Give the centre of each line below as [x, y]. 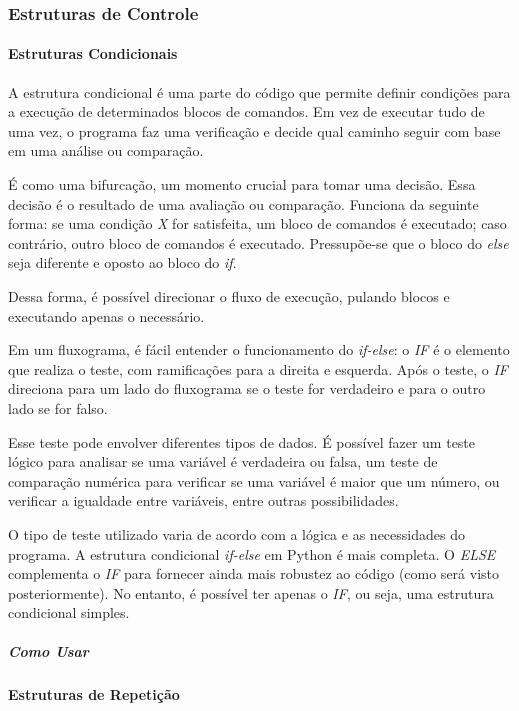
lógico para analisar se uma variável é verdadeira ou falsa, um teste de [223, 461]
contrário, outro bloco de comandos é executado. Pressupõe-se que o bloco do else [258, 242]
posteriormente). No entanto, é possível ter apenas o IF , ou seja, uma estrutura [251, 592]
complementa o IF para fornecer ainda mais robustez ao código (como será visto [253, 573]
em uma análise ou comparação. [106, 150]
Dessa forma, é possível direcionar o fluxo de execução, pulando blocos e [229, 295]
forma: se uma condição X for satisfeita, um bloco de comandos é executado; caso [257, 223]
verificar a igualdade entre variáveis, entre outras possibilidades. [203, 500]
